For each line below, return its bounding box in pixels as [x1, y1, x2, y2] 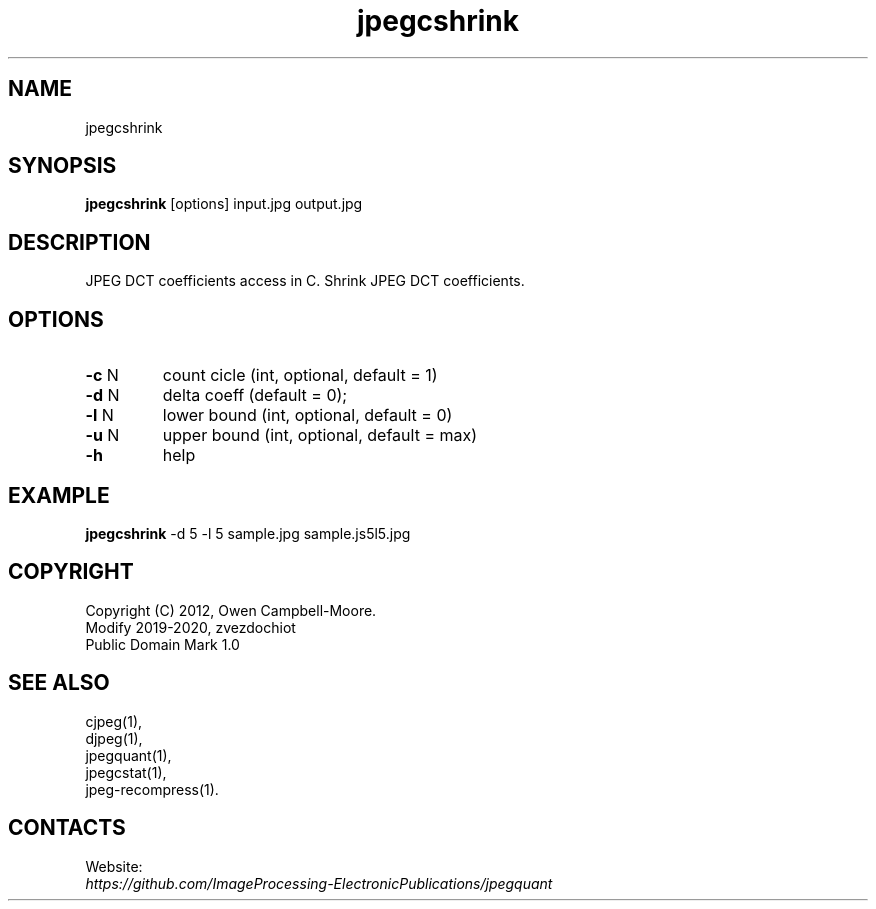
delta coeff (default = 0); [162, 385, 348, 406]
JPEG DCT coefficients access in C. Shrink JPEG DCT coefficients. [85, 272, 525, 290]
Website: [85, 857, 143, 875]
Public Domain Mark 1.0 [85, 635, 240, 653]
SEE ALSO [8, 670, 110, 696]
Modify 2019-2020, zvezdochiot [85, 618, 296, 636]
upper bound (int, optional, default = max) [162, 425, 478, 446]
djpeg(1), [85, 729, 143, 747]
